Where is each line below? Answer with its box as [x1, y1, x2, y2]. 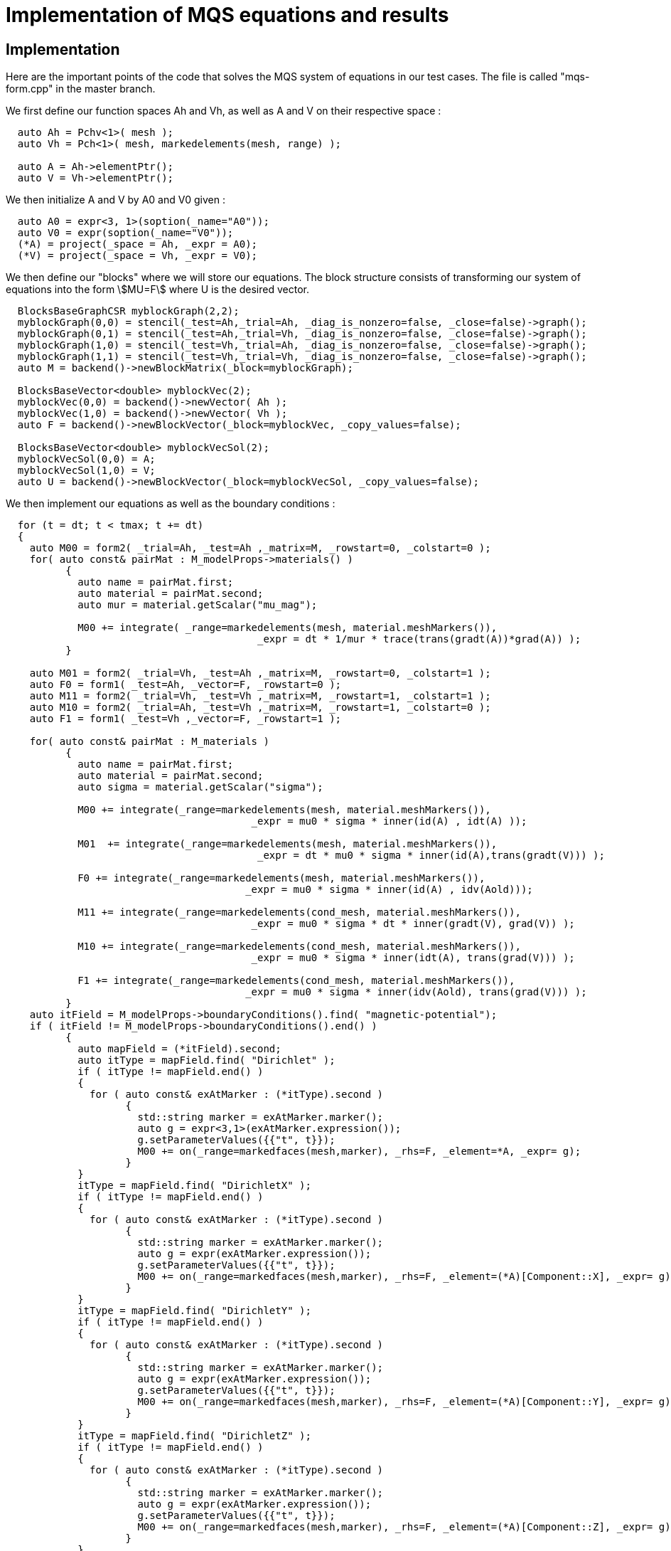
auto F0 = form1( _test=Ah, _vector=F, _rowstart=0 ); [29, 679, 342, 691]
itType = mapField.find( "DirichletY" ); [77, 1305, 311, 1317]
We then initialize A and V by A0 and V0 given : [6, 194, 225, 206]
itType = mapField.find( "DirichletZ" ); [77, 1430, 311, 1442]
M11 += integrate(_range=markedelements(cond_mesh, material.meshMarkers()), [77, 906, 521, 919]
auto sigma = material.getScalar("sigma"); [77, 781, 323, 793]
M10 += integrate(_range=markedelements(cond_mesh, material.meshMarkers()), [77, 941, 521, 953]
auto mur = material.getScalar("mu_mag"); [77, 599, 318, 611]
